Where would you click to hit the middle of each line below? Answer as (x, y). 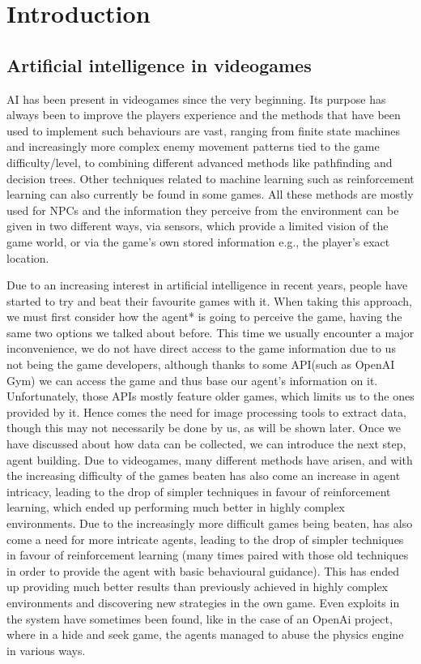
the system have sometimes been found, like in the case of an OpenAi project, (200, 618)
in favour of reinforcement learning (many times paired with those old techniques (208, 555)
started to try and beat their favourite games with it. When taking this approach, (209, 300)
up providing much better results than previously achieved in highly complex (197, 587)
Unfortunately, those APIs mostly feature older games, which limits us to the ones (210, 396)
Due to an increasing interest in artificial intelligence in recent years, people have (207, 285)
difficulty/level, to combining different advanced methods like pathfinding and (200, 162)
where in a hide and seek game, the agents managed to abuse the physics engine (205, 634)
